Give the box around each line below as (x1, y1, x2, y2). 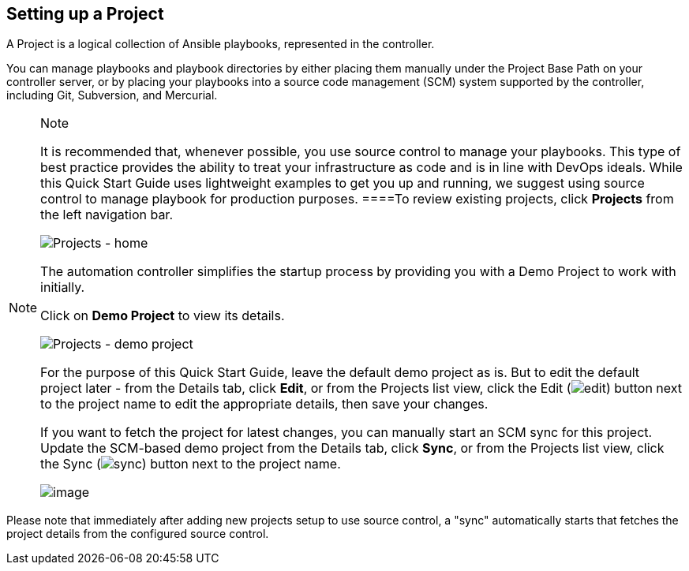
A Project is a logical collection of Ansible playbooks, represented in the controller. (6, 37, 435, 51)
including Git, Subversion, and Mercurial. (6, 88, 218, 103)
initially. (40, 279, 85, 296)
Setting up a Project (6, 4, 164, 24)
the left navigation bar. (40, 207, 173, 223)
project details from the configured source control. (6, 527, 269, 541)
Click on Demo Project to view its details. (40, 308, 285, 324)
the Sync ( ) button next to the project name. (40, 456, 341, 472)
